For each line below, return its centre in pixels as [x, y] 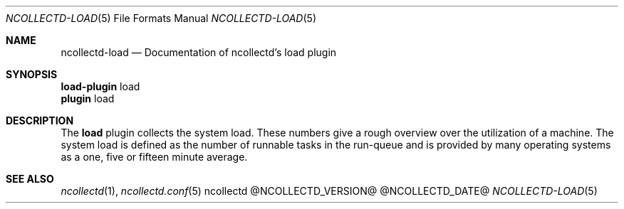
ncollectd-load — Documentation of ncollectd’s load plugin [199, 52]
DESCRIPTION [40, 120]
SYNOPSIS [32, 74]
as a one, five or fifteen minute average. [154, 157]
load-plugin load [100, 86]
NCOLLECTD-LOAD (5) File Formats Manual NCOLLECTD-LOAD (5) [161, 18]
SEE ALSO [30, 179]
